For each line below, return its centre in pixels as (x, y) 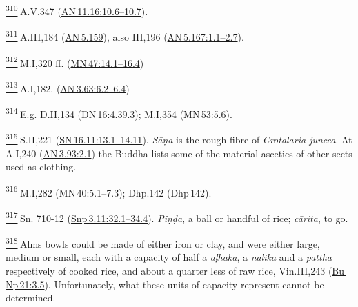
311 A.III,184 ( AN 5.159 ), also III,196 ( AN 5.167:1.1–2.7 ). (125, 36)
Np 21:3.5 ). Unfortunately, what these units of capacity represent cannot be (165, 284)
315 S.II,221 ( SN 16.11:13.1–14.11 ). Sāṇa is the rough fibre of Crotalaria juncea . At (179, 138)
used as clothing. (41, 167)
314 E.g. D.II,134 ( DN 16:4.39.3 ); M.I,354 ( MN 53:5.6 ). (119, 113)
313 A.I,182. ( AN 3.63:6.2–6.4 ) (68, 87)
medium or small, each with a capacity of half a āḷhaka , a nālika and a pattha (169, 257)
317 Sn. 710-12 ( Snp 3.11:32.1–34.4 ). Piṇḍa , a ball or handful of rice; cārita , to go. (177, 217)
